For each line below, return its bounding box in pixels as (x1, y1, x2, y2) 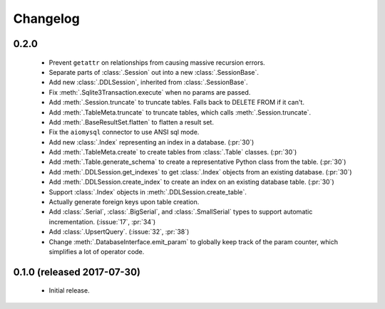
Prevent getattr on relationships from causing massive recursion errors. (48, 58, 265, 67)
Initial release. (48, 286, 90, 295)
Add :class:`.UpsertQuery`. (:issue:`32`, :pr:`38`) (48, 228, 190, 236)
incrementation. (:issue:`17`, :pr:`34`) (48, 217, 156, 226)
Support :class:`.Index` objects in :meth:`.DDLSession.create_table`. (48, 187, 247, 196)
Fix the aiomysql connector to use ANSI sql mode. (48, 128, 200, 137)
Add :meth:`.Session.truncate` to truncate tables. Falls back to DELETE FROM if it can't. (48, 98, 304, 107)
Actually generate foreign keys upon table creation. (48, 198, 200, 206)
